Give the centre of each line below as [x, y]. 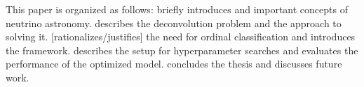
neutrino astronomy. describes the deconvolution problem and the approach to [174, 23]
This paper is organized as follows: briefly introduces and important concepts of [177, 9]
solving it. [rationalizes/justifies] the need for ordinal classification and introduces [181, 37]
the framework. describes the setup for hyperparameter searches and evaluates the [182, 50]
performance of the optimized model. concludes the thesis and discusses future [174, 64]
